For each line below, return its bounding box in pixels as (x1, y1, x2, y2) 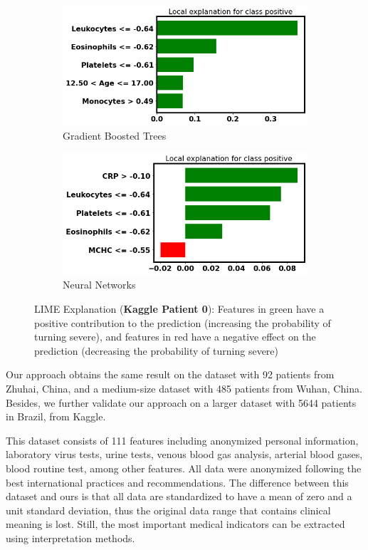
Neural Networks (63, 277, 136, 292)
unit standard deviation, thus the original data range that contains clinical (6, 502, 331, 517)
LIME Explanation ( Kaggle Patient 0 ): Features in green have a (34, 301, 325, 316)
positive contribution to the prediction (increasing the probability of (34, 315, 331, 330)
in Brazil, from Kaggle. (6, 409, 106, 424)
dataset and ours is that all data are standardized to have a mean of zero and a (6, 489, 352, 504)
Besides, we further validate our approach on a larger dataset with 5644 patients (6, 395, 357, 410)
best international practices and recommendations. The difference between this (6, 474, 349, 489)
